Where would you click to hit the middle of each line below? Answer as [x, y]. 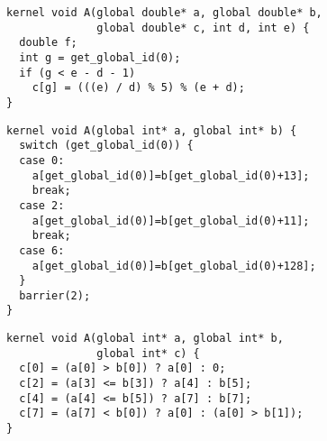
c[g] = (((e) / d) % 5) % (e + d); [138, 88]
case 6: [42, 250]
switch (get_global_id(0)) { [106, 146]
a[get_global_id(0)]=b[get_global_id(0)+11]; [171, 220]
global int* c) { [148, 353]
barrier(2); [55, 295]
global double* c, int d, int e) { [203, 28]
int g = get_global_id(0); [100, 57]
